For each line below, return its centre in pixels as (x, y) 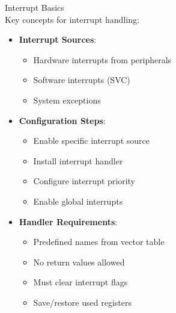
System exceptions (67, 100)
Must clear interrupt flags (80, 282)
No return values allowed (79, 262)
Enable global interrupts (78, 201)
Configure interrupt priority (84, 181)
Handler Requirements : (68, 221)
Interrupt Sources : (58, 39)
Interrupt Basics (35, 7)
